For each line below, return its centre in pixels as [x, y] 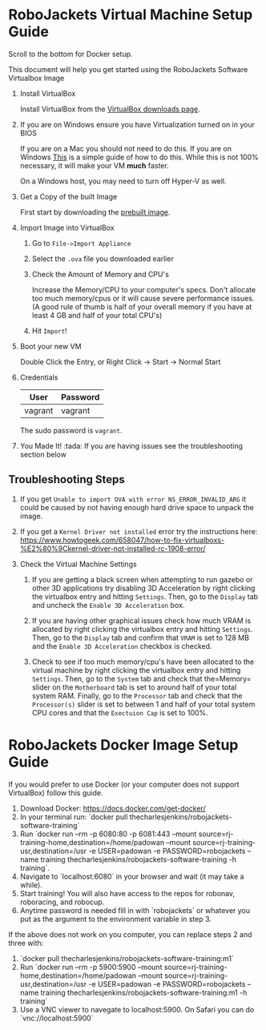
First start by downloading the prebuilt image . [95, 212]
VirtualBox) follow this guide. [56, 793]
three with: [26, 943]
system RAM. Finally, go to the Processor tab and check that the [137, 695]
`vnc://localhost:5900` [56, 1018]
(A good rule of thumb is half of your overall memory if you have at [142, 307]
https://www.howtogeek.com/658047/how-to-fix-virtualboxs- [122, 540]
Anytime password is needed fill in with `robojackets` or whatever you [135, 910]
